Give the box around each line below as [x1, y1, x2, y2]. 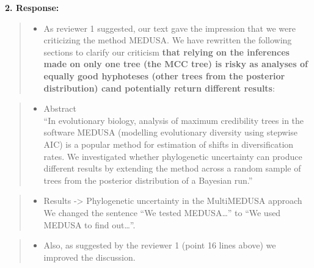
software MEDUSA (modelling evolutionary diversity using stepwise [43, 126, 298, 139]
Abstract [43, 102, 76, 115]
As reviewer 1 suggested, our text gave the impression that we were [43, 21, 296, 34]
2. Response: [5, 1, 59, 13]
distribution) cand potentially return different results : [43, 81, 275, 94]
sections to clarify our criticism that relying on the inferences [43, 45, 290, 58]
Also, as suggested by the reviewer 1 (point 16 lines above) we [43, 239, 276, 252]
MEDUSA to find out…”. [43, 218, 136, 231]
